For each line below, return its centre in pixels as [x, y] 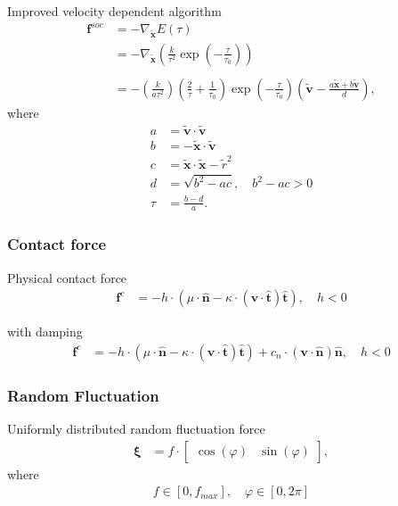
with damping [45, 332]
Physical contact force [67, 277]
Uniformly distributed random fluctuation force [136, 429]
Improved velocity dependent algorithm [114, 11]
